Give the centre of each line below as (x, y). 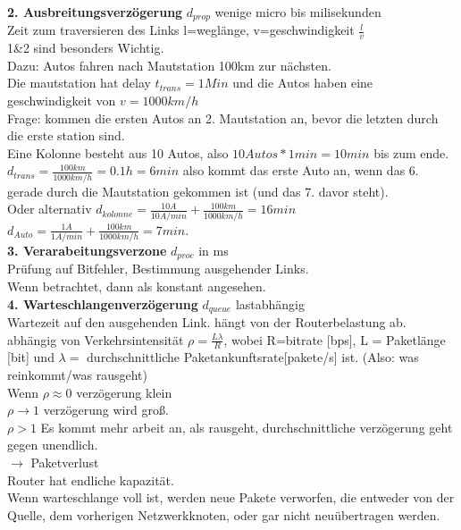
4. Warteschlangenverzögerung (103, 303)
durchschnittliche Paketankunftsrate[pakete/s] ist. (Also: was (253, 357)
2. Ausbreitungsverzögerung (95, 12)
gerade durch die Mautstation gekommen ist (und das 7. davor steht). (198, 191)
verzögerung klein (124, 392)
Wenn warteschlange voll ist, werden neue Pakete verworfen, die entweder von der (231, 497)
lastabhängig (270, 303)
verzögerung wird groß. (106, 410)
